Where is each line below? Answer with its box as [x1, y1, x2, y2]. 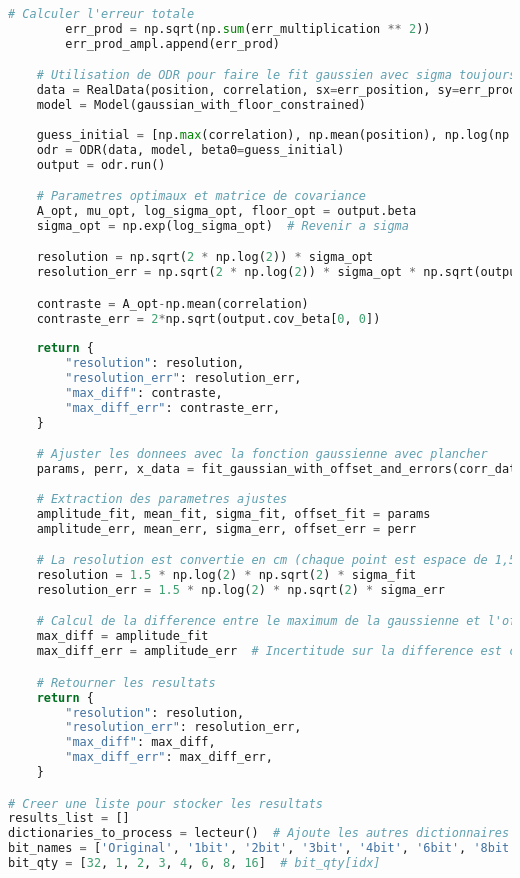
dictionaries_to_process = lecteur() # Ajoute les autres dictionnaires [8, 826, 510, 841]
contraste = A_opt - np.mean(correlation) [36, 296, 309, 311]
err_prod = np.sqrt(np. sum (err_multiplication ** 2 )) [65, 21, 431, 36]
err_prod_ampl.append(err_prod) [65, 36, 281, 51]
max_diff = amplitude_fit [36, 629, 209, 644]
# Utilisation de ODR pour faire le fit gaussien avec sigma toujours [36, 68, 517, 83]
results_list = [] [8, 811, 130, 826]
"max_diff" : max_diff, [65, 735, 216, 750]
